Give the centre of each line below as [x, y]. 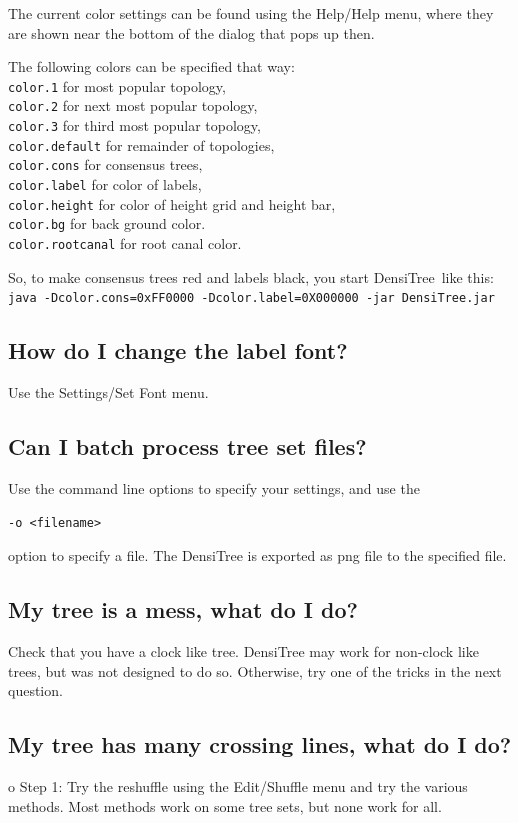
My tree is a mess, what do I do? [183, 609]
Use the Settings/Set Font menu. [108, 392]
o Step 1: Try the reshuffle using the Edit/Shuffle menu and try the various [238, 785]
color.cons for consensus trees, [105, 164]
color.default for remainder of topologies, [141, 144]
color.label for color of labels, [105, 184]
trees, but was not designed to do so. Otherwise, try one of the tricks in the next [255, 670]
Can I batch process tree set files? [187, 446]
